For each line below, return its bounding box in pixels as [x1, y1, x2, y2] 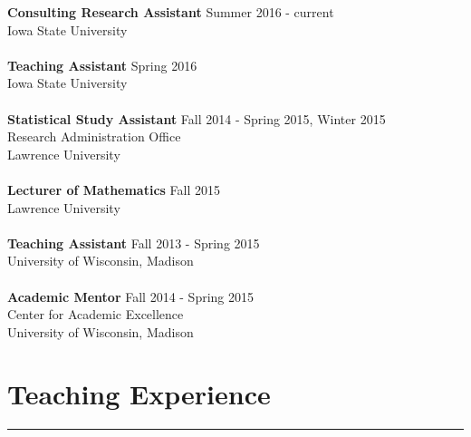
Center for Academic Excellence [7, 305, 184, 324]
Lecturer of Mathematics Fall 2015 [7, 180, 221, 199]
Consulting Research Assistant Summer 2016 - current [7, 3, 334, 21]
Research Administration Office [7, 127, 181, 146]
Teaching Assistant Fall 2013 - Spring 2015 [7, 233, 260, 252]
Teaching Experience [7, 375, 271, 413]
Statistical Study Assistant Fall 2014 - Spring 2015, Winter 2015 [7, 109, 386, 128]
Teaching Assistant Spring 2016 [7, 55, 197, 74]
